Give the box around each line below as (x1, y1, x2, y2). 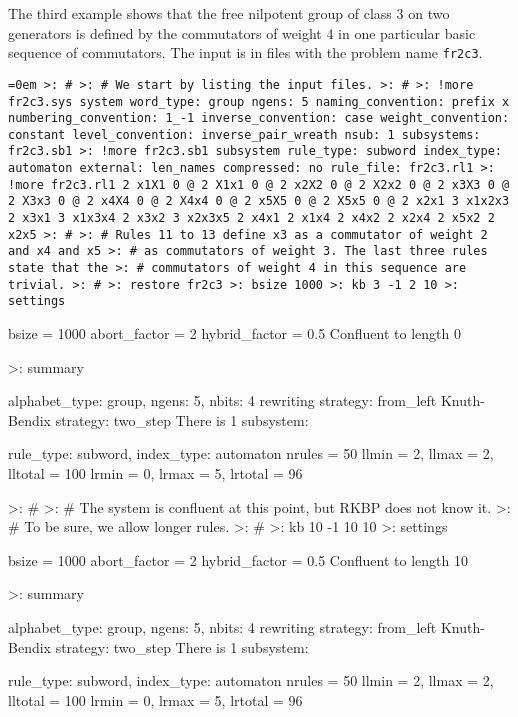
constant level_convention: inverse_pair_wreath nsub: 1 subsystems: (8, 127, 481, 142)
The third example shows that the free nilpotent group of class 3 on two (8, 3, 450, 23)
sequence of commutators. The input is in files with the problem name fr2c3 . (8, 42, 483, 63)
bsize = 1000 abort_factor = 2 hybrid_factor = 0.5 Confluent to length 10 (8, 549, 468, 570)
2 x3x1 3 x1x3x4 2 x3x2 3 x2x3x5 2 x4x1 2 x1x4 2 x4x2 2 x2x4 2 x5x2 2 (8, 211, 495, 226)
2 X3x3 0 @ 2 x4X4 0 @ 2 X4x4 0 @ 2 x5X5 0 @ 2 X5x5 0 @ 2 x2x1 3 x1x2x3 (8, 194, 510, 209)
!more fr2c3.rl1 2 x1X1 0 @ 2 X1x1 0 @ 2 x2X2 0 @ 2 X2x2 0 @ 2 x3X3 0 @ (8, 177, 510, 192)
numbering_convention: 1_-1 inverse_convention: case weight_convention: (8, 111, 510, 126)
